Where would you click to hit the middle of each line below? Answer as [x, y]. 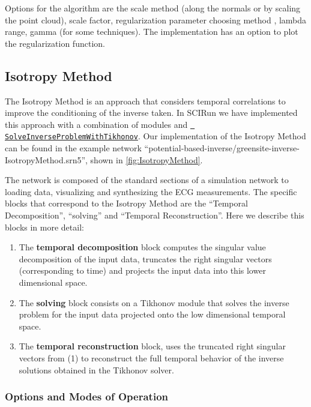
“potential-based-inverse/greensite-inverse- [222, 148]
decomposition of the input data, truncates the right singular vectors [145, 258]
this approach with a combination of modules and [96, 124]
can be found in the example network [73, 148]
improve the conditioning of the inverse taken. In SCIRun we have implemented [151, 113]
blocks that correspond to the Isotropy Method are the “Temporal [126, 203]
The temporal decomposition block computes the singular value [142, 247]
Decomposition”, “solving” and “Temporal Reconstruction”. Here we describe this [155, 215]
